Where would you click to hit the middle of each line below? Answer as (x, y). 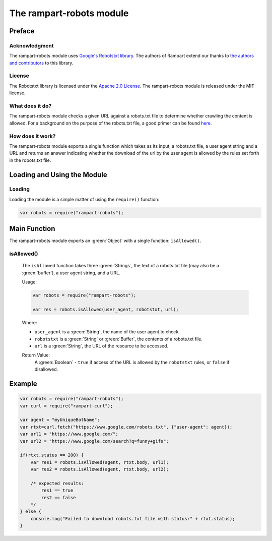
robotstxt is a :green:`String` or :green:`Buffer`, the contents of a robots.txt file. (118, 339)
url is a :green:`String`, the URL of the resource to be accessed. (101, 346)
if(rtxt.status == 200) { (52, 455)
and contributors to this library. (41, 63)
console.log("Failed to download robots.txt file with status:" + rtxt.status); (133, 519)
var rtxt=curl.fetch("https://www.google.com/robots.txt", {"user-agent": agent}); (126, 427)
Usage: (29, 282)
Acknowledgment (31, 45)
